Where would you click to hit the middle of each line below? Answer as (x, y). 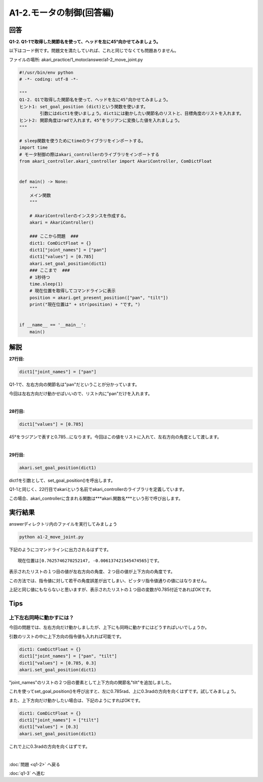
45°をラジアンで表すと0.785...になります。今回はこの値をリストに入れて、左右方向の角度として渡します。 (115, 437)
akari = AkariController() (62, 223)
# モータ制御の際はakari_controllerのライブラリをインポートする (89, 154)
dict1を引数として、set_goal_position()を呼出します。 (62, 481)
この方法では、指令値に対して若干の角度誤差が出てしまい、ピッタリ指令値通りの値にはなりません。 (109, 581)
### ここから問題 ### (54, 236)
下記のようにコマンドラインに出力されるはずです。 (60, 549)
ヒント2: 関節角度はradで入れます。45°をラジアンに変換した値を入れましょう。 (101, 120)
